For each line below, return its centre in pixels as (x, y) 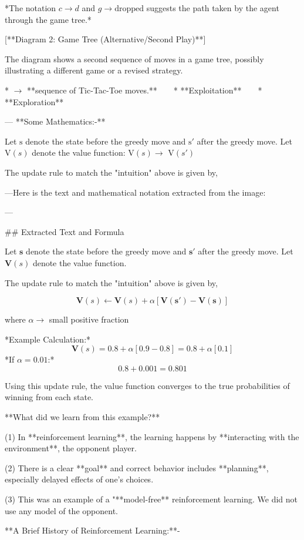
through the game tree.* (48, 19)
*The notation (31, 8)
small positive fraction (89, 319)
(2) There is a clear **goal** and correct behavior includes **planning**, (137, 467)
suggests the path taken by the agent (213, 8)
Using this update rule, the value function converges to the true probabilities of (147, 385)
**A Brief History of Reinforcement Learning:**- (92, 530)
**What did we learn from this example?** (82, 417)
